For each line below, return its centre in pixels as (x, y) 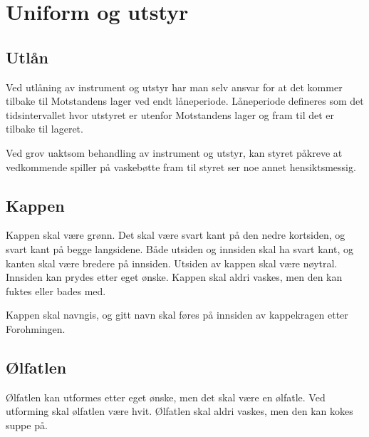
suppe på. (27, 425)
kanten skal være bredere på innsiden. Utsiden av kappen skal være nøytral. (172, 263)
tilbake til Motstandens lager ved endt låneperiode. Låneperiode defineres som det (185, 101)
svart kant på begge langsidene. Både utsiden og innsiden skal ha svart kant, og (180, 248)
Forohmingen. (36, 328)
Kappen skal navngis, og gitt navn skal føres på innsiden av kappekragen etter (177, 315)
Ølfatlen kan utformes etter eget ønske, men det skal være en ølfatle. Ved (166, 397)
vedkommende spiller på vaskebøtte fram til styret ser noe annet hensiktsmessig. (181, 166)
